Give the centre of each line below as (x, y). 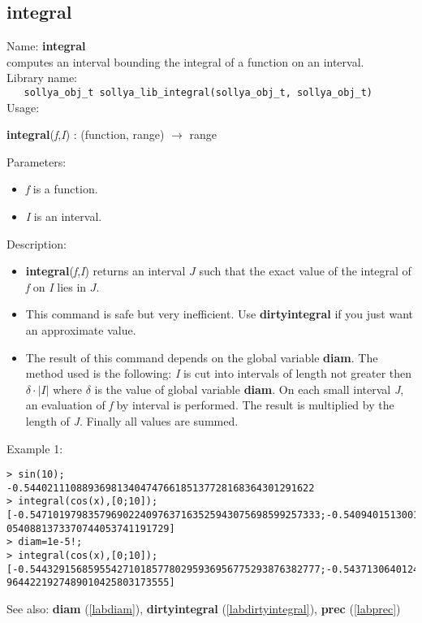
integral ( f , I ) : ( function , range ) (86, 134)
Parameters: (37, 161)
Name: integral (46, 46)
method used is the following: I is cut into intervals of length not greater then (219, 373)
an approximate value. (81, 329)
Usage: (23, 107)
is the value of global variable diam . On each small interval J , (249, 389)
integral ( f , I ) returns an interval (105, 271)
